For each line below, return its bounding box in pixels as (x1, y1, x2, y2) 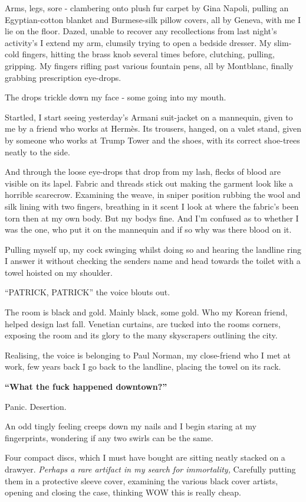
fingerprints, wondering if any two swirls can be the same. (5, 431, 213, 444)
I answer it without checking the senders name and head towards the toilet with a (5, 255, 301, 267)
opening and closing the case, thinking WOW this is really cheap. (5, 486, 241, 498)
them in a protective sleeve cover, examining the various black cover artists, (5, 474, 278, 487)
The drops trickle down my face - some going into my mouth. (5, 91, 226, 103)
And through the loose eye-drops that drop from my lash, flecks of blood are (5, 165, 281, 178)
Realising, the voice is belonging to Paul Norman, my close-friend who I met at (5, 348, 291, 361)
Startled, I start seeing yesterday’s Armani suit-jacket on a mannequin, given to (5, 110, 293, 123)
